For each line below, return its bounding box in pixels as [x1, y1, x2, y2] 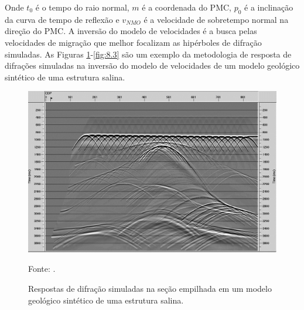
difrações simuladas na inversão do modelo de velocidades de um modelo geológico [5, 59, 300, 72]
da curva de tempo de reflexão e [5, 13, 119, 25]
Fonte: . [28, 262, 56, 275]
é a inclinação [244, 1, 293, 13]
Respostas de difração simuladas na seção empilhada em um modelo [28, 282, 272, 295]
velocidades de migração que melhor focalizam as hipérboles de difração [5, 36, 262, 48]
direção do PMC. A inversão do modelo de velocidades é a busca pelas [5, 25, 257, 37]
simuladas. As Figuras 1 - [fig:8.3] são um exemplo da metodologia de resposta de [5, 48, 292, 60]
